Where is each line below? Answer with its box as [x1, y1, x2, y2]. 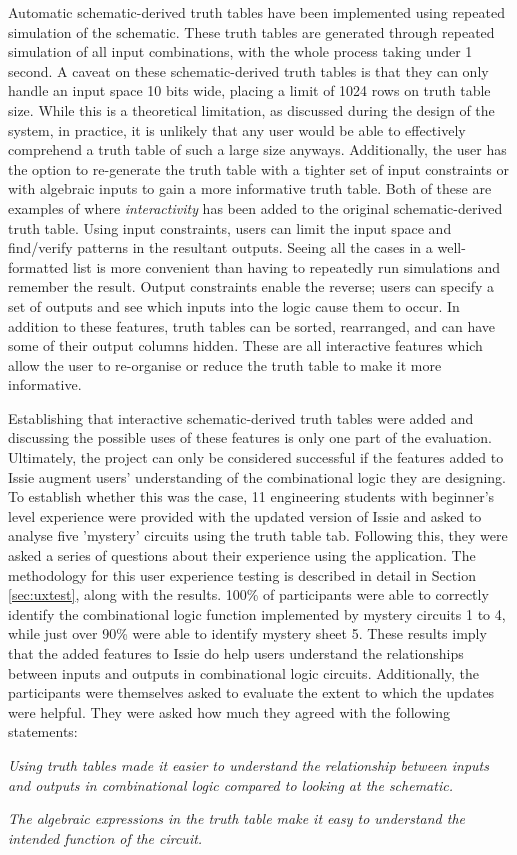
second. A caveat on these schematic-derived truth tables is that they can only [8, 60, 489, 81]
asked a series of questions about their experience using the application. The [8, 545, 476, 566]
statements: [8, 721, 78, 742]
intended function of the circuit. [8, 827, 203, 848]
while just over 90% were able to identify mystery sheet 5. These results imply [8, 623, 487, 644]
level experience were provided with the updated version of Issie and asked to [8, 505, 482, 526]
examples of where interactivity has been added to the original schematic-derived [8, 197, 503, 218]
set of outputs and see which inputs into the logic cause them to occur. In [8, 295, 460, 316]
